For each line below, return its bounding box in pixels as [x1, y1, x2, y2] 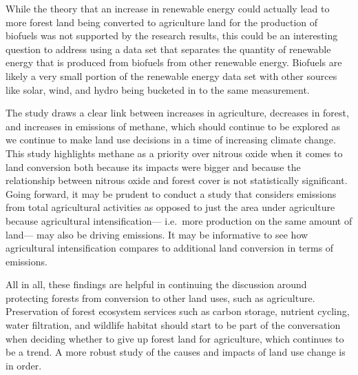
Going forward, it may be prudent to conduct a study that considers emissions [6, 186, 337, 201]
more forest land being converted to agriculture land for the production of [6, 14, 318, 29]
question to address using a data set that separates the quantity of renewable [6, 41, 331, 56]
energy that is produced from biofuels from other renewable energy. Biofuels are [6, 55, 342, 70]
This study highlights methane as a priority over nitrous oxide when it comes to [6, 145, 343, 160]
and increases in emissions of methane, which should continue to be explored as [6, 119, 340, 133]
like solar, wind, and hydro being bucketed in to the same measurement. [6, 82, 310, 97]
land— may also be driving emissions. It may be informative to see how [6, 227, 308, 241]
